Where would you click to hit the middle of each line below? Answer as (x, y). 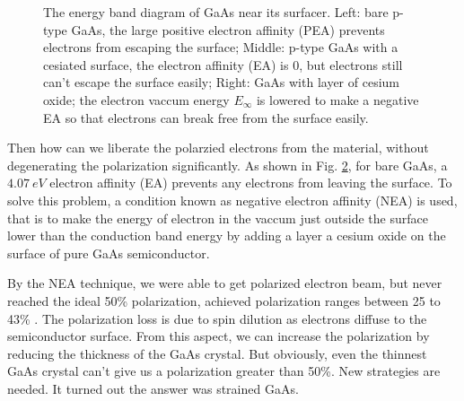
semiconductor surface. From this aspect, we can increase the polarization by (219, 336)
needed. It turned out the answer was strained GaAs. (153, 388)
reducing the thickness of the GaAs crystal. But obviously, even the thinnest (217, 353)
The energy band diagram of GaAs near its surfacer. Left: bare (216, 12)
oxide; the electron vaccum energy (136, 99)
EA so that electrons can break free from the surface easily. (206, 117)
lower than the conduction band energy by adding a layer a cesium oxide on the (227, 235)
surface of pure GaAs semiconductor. (109, 253)
